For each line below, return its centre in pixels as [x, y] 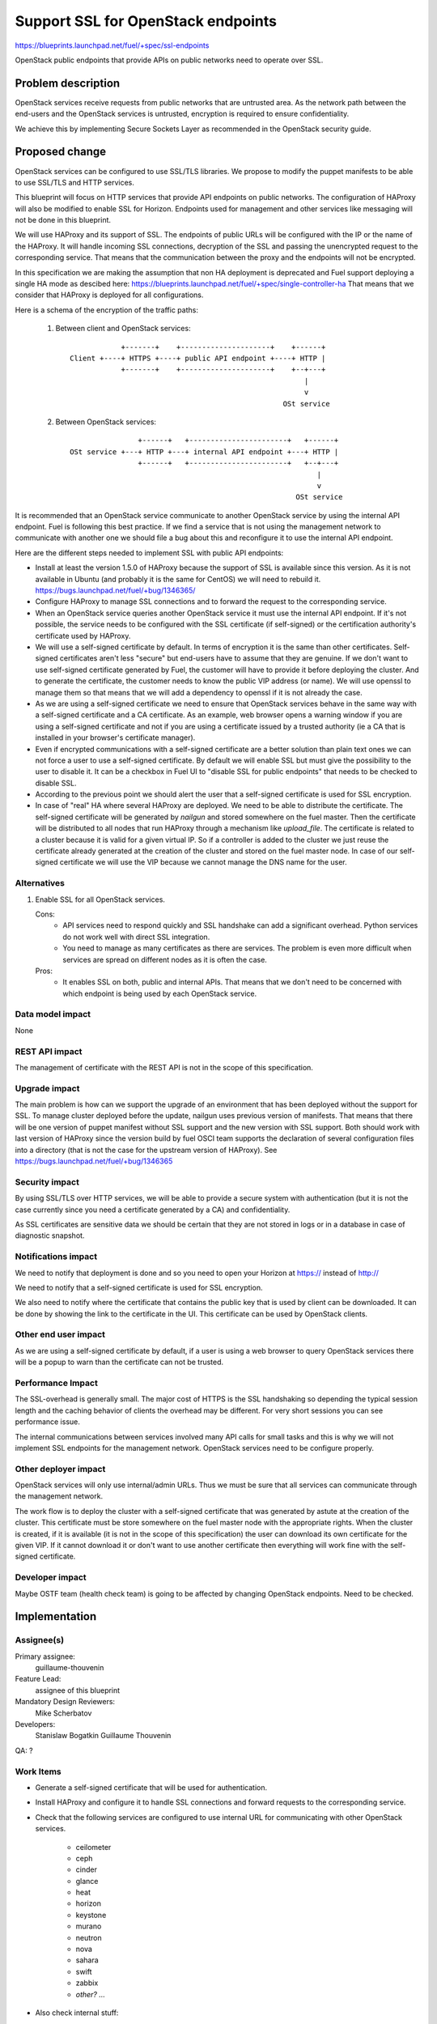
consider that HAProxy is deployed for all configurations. [109, 295]
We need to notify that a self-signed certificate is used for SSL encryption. [139, 1287]
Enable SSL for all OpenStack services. [100, 899]
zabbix [87, 1983]
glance [87, 1881]
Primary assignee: [45, 1656]
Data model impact [53, 1014]
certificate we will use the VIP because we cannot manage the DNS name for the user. [203, 862]
